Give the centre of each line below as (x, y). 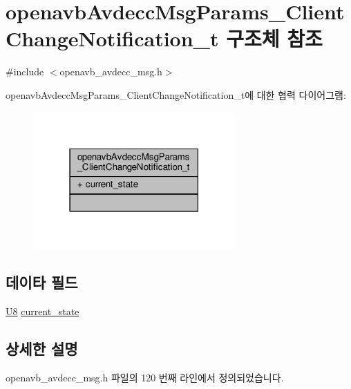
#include (25, 72)
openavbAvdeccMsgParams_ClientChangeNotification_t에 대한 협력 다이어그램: (176, 94)
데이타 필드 (42, 282)
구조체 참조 (274, 38)
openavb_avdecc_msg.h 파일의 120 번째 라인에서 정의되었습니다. (145, 377)
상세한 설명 (42, 348)
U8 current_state (42, 311)
